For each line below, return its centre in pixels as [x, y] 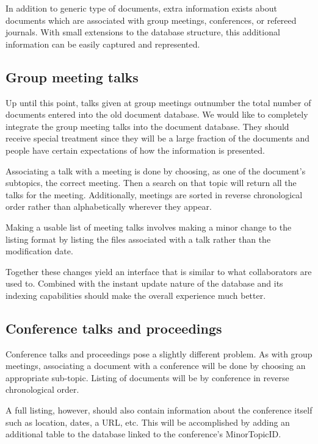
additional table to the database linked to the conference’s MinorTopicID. [143, 434]
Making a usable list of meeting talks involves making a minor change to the [149, 227]
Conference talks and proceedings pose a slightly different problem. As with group [159, 353]
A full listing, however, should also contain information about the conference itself [159, 410]
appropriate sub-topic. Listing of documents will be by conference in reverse [147, 377]
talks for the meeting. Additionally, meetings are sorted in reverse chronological [154, 194]
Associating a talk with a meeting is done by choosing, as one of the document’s [156, 170]
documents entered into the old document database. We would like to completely [157, 114]
